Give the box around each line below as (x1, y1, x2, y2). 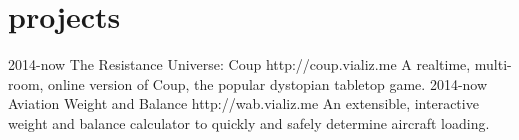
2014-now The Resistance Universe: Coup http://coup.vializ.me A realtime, (8, 54, 471, 75)
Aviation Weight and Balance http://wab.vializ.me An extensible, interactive (8, 93, 479, 114)
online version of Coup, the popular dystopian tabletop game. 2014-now (48, 73, 488, 94)
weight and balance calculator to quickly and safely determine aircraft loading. (8, 112, 490, 133)
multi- (474, 54, 512, 75)
